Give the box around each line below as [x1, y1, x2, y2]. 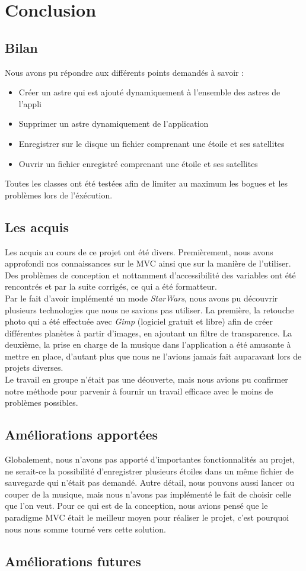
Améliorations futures [5, 551, 141, 570]
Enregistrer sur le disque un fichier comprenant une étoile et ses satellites [18, 137, 285, 149]
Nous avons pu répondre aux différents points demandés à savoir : [5, 66, 244, 78]
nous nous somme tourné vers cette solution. [5, 522, 166, 535]
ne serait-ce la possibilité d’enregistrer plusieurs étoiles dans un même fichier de [5, 464, 294, 477]
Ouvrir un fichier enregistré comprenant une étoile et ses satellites [18, 157, 258, 169]
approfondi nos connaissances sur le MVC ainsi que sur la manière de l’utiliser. [5, 257, 291, 270]
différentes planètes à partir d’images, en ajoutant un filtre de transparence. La [5, 326, 292, 339]
